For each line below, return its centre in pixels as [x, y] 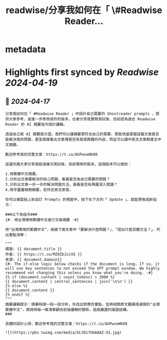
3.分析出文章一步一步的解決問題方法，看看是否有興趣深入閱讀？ [61, 185]
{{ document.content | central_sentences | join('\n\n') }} [69, 282]
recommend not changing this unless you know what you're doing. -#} [79, 273]
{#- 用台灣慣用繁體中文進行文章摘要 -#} [42, 220]
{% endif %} [17, 295]
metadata [25, 49]
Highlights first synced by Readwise [82, 72]
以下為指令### [24, 215]
